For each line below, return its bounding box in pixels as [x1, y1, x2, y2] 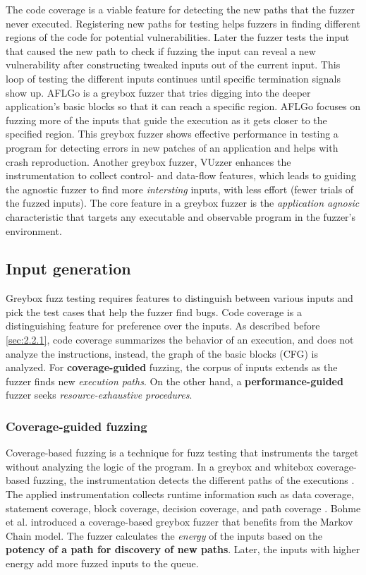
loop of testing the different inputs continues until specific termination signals [6, 71, 341, 85]
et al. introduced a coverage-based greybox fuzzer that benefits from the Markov [6, 514, 353, 529]
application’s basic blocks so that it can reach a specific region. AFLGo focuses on [6, 99, 361, 114]
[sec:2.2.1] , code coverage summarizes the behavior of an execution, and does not [6, 332, 354, 347]
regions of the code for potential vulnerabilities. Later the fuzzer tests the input [6, 30, 350, 44]
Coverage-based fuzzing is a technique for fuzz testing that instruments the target [6, 445, 359, 460]
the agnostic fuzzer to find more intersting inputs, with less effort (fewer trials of [6, 181, 354, 196]
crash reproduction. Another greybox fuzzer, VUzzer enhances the [6, 154, 291, 169]
